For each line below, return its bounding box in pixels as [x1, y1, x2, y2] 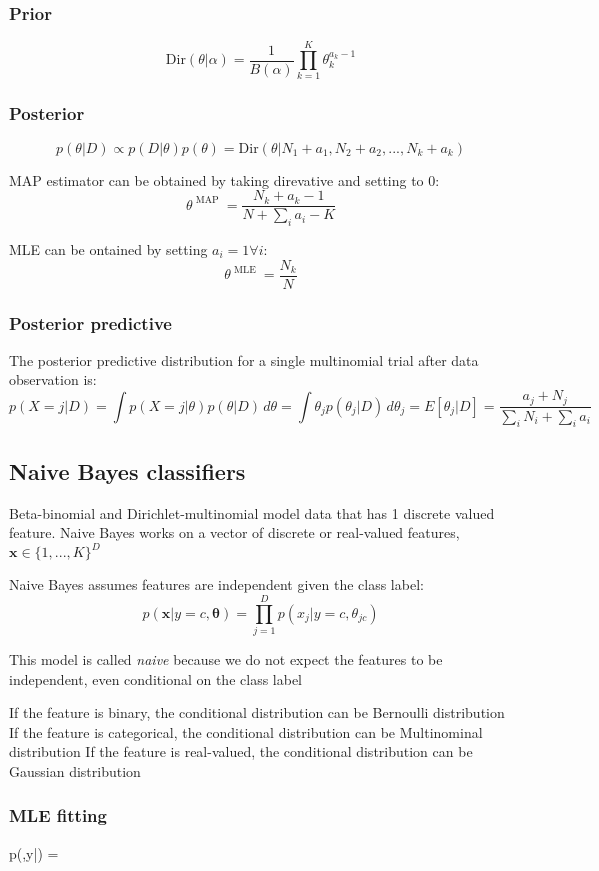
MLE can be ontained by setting [9, 239, 208, 260]
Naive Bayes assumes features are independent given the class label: [9, 574, 424, 595]
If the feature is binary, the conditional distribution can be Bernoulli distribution [9, 702, 505, 723]
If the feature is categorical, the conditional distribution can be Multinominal [9, 721, 483, 742]
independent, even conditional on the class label [9, 668, 303, 689]
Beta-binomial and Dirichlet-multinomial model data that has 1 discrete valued [9, 502, 495, 523]
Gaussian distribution [9, 760, 141, 781]
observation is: [9, 369, 97, 390]
